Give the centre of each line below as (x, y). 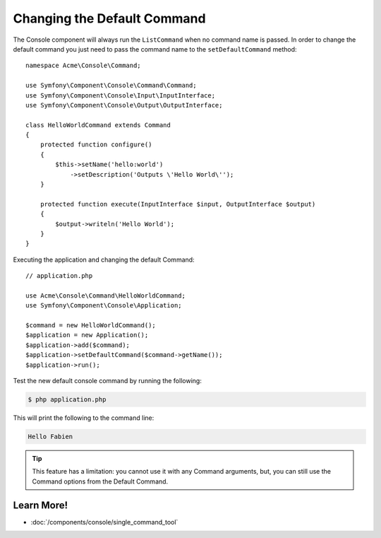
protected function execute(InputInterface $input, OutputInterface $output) (178, 204)
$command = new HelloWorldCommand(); (91, 326)
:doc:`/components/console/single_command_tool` (104, 522)
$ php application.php (67, 400)
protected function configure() (96, 145)
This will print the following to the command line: (84, 418)
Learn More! (41, 505)
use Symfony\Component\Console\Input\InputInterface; (120, 95)
